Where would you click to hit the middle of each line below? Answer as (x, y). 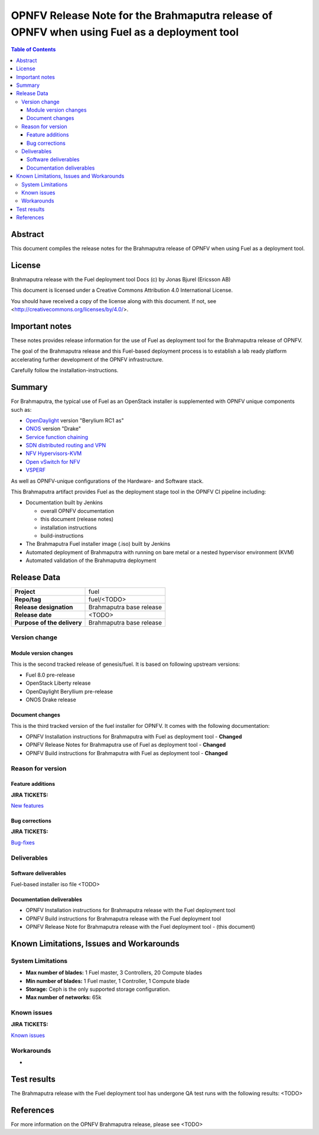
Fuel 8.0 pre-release (50, 675)
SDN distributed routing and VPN (66, 445)
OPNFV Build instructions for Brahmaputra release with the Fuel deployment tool (123, 918)
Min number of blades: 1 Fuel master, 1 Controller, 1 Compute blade (108, 981)
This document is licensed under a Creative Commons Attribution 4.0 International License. (122, 290)
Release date (33, 615)
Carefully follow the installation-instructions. (65, 370)
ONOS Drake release (51, 700)
